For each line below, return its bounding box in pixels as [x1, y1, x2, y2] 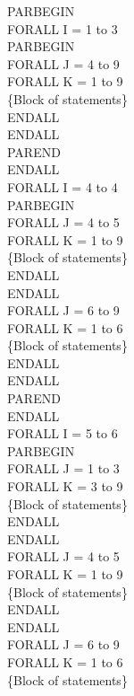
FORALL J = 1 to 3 [7, 459, 120, 478]
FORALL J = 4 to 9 [7, 54, 120, 73]
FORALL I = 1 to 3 [7, 19, 118, 38]
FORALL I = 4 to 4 [7, 177, 118, 196]
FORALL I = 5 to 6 [7, 424, 118, 443]
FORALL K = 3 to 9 [7, 477, 123, 496]
